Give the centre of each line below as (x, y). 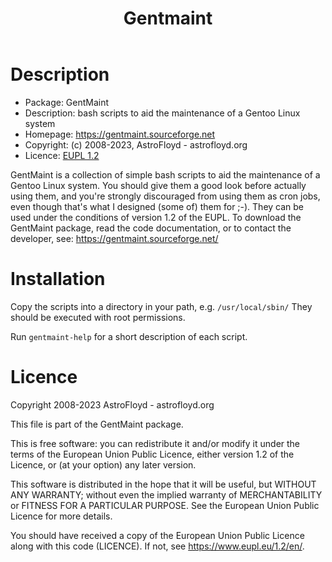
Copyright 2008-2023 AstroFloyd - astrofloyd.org (112, 404)
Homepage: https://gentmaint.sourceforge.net (120, 134)
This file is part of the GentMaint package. (97, 424)
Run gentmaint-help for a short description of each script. (129, 336)
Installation (58, 279)
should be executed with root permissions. (98, 317)
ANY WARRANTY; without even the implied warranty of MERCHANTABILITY (166, 494)
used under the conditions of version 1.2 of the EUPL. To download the (156, 217)
